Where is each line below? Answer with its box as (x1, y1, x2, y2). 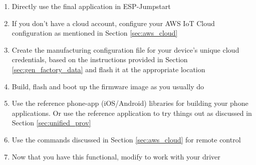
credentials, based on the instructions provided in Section (12, 54, 188, 65)
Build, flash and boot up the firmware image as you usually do (12, 81, 204, 91)
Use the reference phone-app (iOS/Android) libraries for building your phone (12, 98, 248, 108)
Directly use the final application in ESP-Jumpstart (12, 1, 171, 11)
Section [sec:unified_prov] (12, 117, 91, 128)
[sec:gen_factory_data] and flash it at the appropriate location (12, 64, 205, 74)
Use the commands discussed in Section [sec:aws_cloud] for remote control (12, 134, 241, 144)
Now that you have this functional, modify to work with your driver (12, 151, 220, 161)
